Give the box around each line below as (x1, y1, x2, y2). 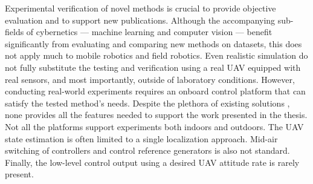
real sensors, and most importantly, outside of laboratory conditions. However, (5, 73, 295, 85)
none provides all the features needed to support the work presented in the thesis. (5, 108, 308, 121)
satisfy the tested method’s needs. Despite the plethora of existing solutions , (5, 96, 290, 109)
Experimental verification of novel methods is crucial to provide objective (5, 2, 276, 14)
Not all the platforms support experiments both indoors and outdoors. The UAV (5, 120, 304, 133)
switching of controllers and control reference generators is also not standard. (5, 144, 290, 157)
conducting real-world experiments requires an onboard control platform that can (5, 85, 306, 97)
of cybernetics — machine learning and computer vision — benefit (26, 25, 273, 38)
